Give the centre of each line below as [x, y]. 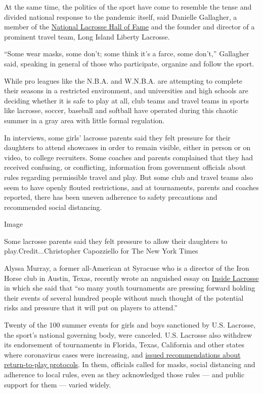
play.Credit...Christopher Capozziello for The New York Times [101, 251]
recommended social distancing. [53, 207]
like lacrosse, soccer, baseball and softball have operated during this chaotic [121, 110]
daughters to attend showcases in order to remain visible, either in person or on [127, 147]
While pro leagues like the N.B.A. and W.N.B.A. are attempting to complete [123, 80]
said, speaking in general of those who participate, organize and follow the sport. [129, 63]
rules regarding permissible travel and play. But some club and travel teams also [129, 177]
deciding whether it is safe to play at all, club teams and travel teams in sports [126, 100]
